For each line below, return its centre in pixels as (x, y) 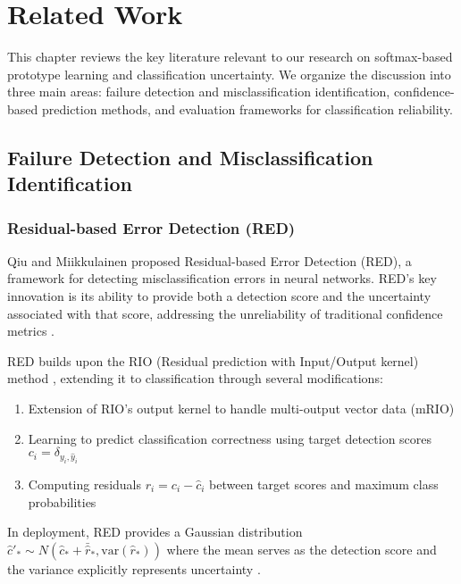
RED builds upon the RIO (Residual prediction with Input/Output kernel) (213, 360)
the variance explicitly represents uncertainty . (134, 568)
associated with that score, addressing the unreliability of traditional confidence (225, 313)
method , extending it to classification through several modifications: (195, 378)
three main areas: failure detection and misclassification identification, (199, 92)
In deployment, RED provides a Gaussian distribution (155, 532)
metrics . (31, 331)
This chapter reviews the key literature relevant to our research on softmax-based (230, 57)
